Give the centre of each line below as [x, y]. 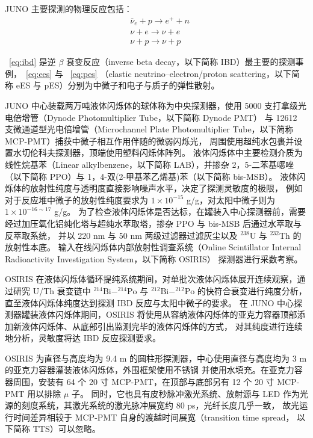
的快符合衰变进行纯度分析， [252, 290]
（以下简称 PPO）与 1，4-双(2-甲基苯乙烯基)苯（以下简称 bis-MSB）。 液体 [151, 176]
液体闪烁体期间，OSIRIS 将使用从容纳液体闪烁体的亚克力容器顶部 [168, 314]
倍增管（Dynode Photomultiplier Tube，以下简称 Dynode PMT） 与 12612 [155, 117]
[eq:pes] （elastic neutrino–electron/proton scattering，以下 [181, 73]
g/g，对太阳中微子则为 [231, 199]
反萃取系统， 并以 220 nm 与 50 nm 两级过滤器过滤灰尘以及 [121, 235]
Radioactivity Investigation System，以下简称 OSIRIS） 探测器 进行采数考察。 [154, 258]
